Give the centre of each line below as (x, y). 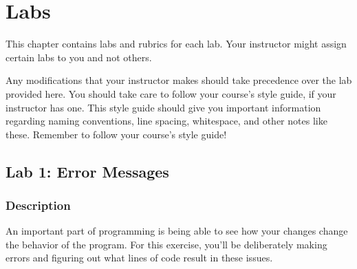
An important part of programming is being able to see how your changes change (177, 231)
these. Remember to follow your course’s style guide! (116, 134)
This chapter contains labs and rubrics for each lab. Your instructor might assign (176, 44)
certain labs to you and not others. (79, 57)
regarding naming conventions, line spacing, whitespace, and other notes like (166, 121)
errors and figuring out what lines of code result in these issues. (139, 258)
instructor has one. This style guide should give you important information (163, 107)
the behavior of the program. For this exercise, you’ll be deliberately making (166, 244)
